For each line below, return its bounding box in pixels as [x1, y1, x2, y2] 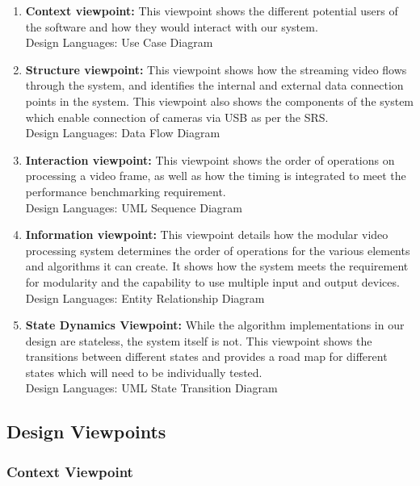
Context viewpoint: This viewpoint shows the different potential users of [25, 2, 398, 19]
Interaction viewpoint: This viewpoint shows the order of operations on [25, 151, 395, 168]
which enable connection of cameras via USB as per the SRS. [25, 108, 329, 125]
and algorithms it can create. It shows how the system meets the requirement [25, 258, 409, 274]
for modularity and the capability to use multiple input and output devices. [25, 273, 400, 290]
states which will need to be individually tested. [25, 363, 262, 380]
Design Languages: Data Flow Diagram [25, 124, 220, 141]
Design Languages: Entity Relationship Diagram [25, 289, 265, 306]
